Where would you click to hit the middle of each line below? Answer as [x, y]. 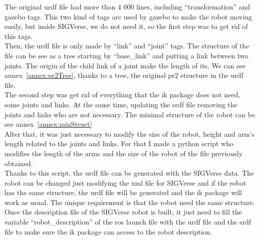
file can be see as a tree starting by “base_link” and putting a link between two [127, 55]
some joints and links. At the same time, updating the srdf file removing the [121, 104]
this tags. [19, 36]
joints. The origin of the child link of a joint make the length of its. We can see [125, 65]
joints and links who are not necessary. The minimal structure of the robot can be [130, 114]
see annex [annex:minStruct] [48, 124]
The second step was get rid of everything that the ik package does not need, [123, 95]
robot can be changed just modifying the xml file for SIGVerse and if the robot [126, 182]
